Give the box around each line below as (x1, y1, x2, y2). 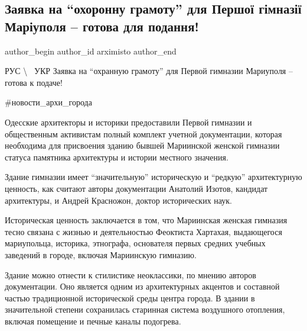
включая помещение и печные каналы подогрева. (5, 314, 181, 327)
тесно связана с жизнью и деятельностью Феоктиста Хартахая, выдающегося (5, 225, 282, 237)
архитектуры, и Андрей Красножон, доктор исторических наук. (5, 194, 233, 206)
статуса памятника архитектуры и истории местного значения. (5, 150, 228, 163)
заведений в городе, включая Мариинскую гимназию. (5, 248, 197, 261)
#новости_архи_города (5, 96, 92, 108)
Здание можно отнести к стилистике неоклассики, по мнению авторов (5, 268, 256, 281)
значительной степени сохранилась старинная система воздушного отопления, (5, 303, 285, 316)
